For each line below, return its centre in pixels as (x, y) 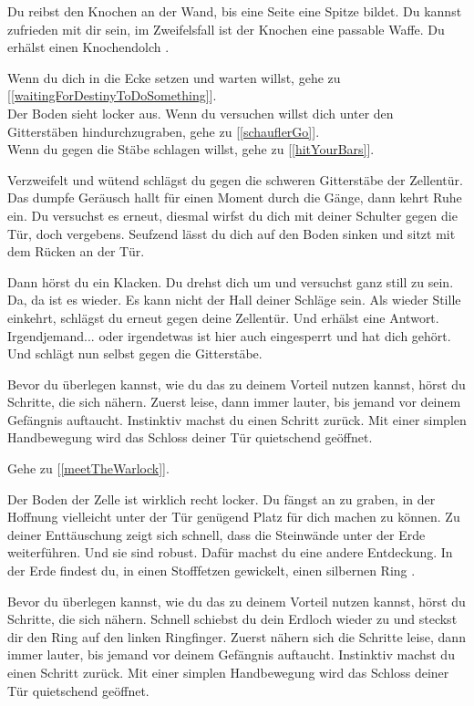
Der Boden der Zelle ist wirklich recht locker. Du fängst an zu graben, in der (222, 498)
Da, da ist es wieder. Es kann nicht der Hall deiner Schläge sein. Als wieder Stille (234, 300)
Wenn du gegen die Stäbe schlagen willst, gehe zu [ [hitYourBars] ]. (191, 149)
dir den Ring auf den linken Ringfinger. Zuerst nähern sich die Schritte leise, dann (237, 636)
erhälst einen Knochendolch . (88, 47)
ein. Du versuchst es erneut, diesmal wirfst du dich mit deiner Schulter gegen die (232, 215)
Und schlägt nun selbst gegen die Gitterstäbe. (135, 353)
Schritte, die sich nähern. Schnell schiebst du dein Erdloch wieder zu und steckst (232, 619)
